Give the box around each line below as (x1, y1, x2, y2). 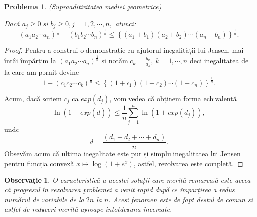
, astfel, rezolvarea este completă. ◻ (133, 158, 243, 168)
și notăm (101, 55, 128, 66)
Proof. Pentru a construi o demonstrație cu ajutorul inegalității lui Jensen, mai (4, 45, 244, 55)
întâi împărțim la (4, 55, 56, 66)
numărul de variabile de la (4, 194, 84, 204)
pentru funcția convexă (4, 158, 74, 168)
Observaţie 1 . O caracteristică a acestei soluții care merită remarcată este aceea (4, 174, 251, 185)
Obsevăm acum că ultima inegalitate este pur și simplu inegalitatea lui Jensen (4, 148, 241, 159)
